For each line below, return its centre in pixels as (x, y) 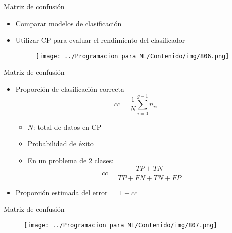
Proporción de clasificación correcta (70, 89)
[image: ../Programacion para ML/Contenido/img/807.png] (121, 225)
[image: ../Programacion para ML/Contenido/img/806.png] (132, 56)
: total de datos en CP (67, 127)
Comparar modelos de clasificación (69, 23)
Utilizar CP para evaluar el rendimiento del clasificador (100, 40)
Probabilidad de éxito (61, 144)
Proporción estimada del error (62, 192)
